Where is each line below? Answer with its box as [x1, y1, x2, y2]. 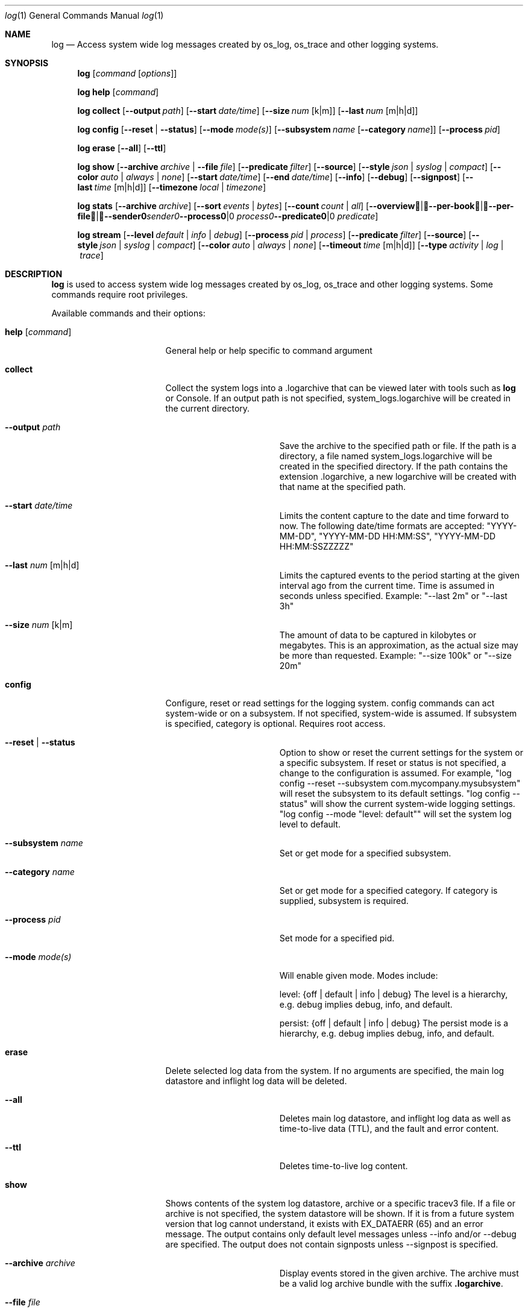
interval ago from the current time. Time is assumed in [279, 580, 495, 591]
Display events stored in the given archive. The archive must [279, 1268, 519, 1278]
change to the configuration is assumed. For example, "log [279, 768, 512, 778]
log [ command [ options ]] [77, 68, 177, 78]
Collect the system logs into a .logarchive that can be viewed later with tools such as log [165, 383, 516, 393]
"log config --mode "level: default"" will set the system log [279, 809, 512, 819]
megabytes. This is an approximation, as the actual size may [279, 640, 518, 650]
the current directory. [165, 403, 250, 413]
